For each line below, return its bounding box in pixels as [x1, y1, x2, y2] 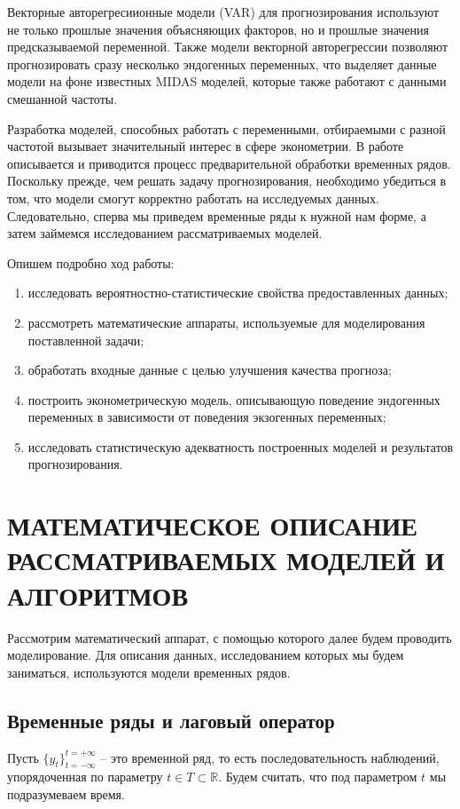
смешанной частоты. [7, 89, 118, 107]
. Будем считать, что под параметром [218, 767, 417, 786]
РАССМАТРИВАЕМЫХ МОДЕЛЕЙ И [7, 542, 445, 578]
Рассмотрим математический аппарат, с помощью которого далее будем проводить [7, 628, 452, 646]
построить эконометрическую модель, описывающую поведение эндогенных [27, 390, 441, 408]
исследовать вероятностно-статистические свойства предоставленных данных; [27, 283, 448, 302]
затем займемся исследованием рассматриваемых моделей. [7, 224, 323, 242]
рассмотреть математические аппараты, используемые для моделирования [27, 313, 425, 331]
